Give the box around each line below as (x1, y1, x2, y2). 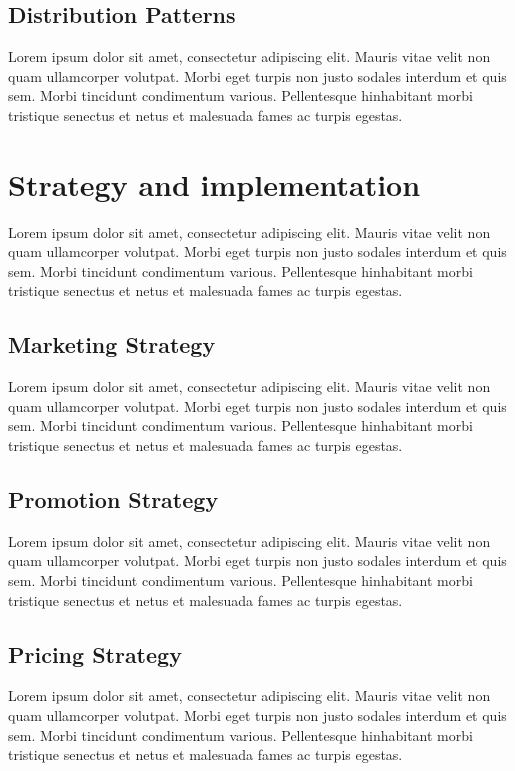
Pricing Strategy (8, 638, 182, 669)
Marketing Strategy (8, 329, 216, 360)
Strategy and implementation (8, 163, 421, 204)
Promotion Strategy (8, 484, 219, 515)
